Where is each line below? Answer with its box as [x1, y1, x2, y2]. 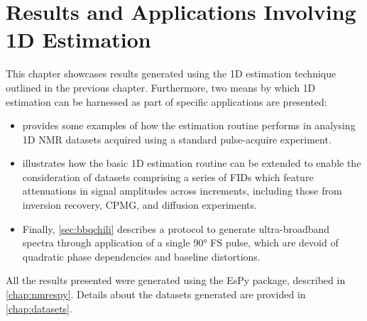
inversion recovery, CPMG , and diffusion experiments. [22, 197, 257, 212]
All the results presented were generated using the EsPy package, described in [6, 273, 346, 288]
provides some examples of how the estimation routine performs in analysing [22, 118, 356, 133]
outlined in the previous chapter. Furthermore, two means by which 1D [6, 80, 316, 94]
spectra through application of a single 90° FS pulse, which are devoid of [22, 235, 339, 250]
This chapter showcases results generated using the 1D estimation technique [6, 66, 336, 81]
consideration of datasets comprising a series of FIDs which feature [22, 169, 314, 184]
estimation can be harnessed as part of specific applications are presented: [6, 94, 327, 109]
